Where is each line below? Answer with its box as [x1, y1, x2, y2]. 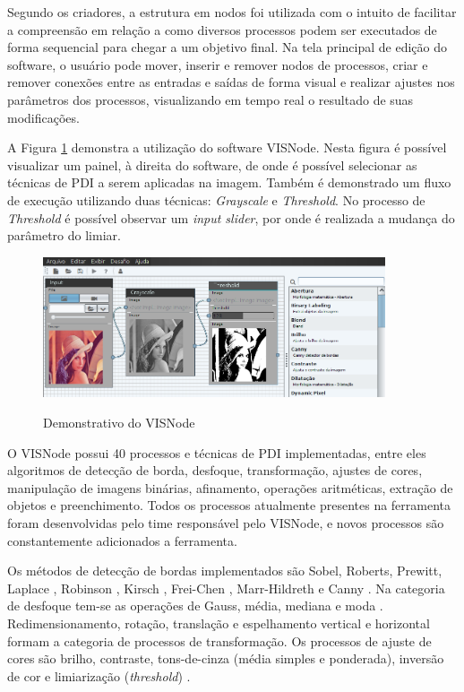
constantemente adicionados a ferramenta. [7, 531, 237, 549]
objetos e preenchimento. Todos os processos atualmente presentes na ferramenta [7, 496, 451, 515]
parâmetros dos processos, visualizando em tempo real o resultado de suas [7, 90, 414, 108]
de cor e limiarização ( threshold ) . [7, 666, 191, 685]
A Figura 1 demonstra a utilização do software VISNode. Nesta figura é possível [7, 138, 447, 157]
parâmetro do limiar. [7, 226, 121, 245]
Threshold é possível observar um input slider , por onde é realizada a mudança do [7, 208, 455, 227]
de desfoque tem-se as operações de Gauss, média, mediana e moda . [7, 596, 383, 615]
